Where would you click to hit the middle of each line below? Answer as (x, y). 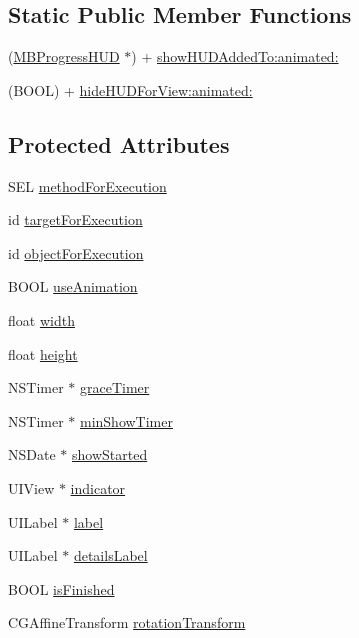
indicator (98, 487)
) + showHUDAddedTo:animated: (235, 56)
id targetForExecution (75, 219)
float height (43, 353)
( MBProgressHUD (64, 56)
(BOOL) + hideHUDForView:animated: (130, 89)
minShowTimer (126, 420)
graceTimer (114, 387)
